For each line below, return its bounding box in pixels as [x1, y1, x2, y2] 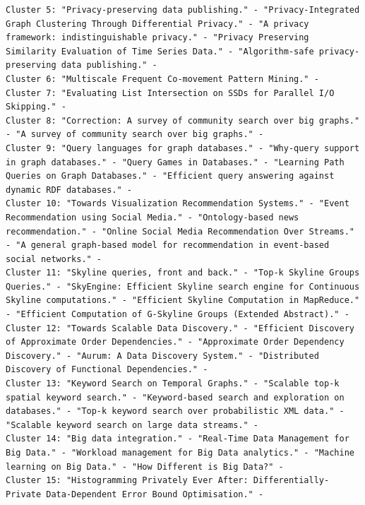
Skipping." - [6, 102, 66, 112]
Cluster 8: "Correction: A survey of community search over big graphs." [6, 115, 360, 126]
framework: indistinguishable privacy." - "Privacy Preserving [6, 32, 309, 43]
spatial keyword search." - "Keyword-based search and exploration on [6, 392, 345, 403]
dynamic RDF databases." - [6, 184, 132, 195]
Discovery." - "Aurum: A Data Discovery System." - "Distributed [6, 350, 319, 361]
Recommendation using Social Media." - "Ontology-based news [6, 212, 299, 222]
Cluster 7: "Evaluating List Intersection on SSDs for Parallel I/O [6, 88, 335, 98]
